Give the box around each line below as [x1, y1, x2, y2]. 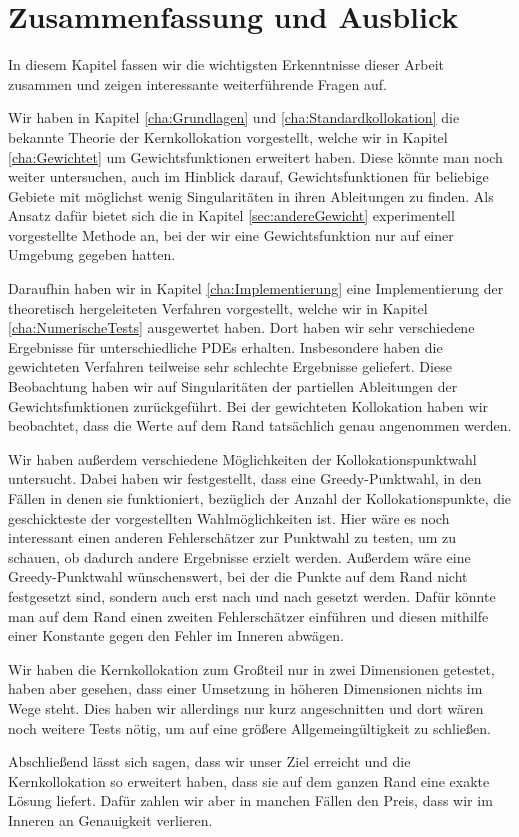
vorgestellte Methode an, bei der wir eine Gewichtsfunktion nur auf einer [8, 224, 454, 245]
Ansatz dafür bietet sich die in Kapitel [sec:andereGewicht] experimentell [8, 205, 455, 226]
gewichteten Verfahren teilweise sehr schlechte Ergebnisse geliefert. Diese [8, 356, 452, 377]
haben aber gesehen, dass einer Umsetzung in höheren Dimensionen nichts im [8, 678, 483, 699]
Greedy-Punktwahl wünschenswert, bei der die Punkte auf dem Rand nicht [8, 566, 468, 587]
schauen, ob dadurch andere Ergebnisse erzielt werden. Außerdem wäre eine [8, 546, 471, 567]
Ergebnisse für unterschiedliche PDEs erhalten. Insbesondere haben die [8, 336, 443, 357]
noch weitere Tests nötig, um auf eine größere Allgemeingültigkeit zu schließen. [8, 717, 491, 738]
